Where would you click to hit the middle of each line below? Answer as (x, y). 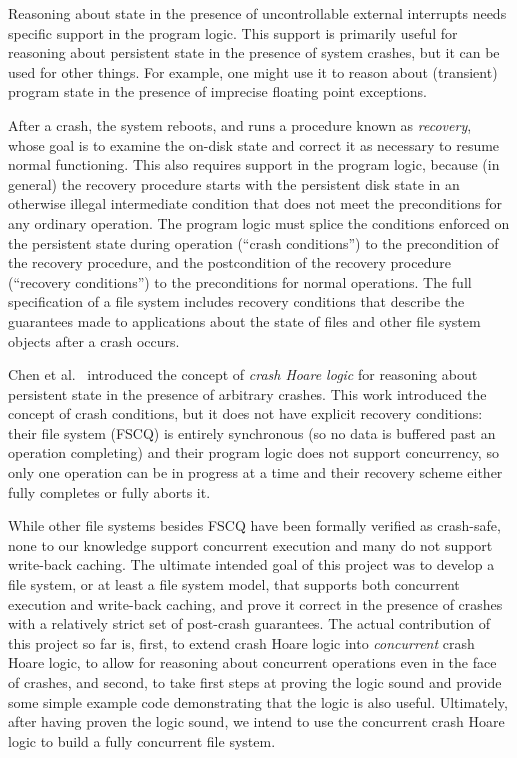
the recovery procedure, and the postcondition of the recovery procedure (229, 262)
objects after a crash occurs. (94, 340)
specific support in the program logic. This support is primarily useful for (233, 32)
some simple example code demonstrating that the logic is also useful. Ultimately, (258, 701)
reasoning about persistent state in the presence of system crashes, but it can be (254, 52)
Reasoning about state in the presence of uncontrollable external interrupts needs (257, 13)
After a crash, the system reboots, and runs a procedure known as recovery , (240, 124)
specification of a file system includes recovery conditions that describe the (236, 301)
